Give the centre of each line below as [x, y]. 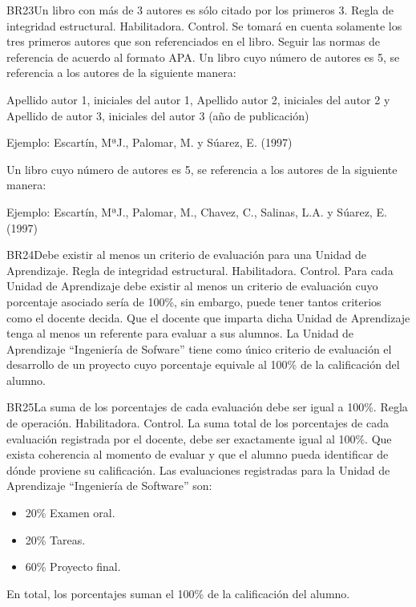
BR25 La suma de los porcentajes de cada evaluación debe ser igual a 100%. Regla [207, 407]
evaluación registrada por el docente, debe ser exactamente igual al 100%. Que [199, 438]
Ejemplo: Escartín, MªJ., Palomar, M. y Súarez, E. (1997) [149, 142]
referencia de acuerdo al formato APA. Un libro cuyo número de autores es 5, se [203, 57]
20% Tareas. [55, 539]
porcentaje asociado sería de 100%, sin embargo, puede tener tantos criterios [194, 301]
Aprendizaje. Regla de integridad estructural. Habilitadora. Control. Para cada [200, 270]
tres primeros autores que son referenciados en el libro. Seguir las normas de [193, 41]
